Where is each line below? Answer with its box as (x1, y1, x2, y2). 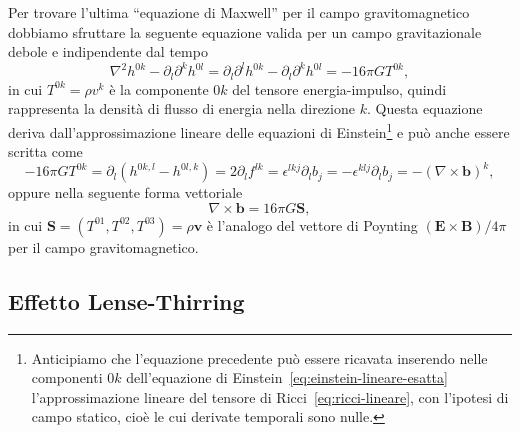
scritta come (8, 141, 83, 162)
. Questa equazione (366, 98, 483, 119)
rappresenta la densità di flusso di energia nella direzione (8, 98, 355, 119)
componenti (31, 367, 103, 388)
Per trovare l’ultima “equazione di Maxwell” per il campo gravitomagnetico (8, 2, 470, 22)
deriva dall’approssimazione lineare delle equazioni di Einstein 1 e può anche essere (8, 118, 510, 142)
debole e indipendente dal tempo (8, 41, 208, 62)
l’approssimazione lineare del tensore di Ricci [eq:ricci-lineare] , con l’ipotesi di (31, 386, 509, 407)
